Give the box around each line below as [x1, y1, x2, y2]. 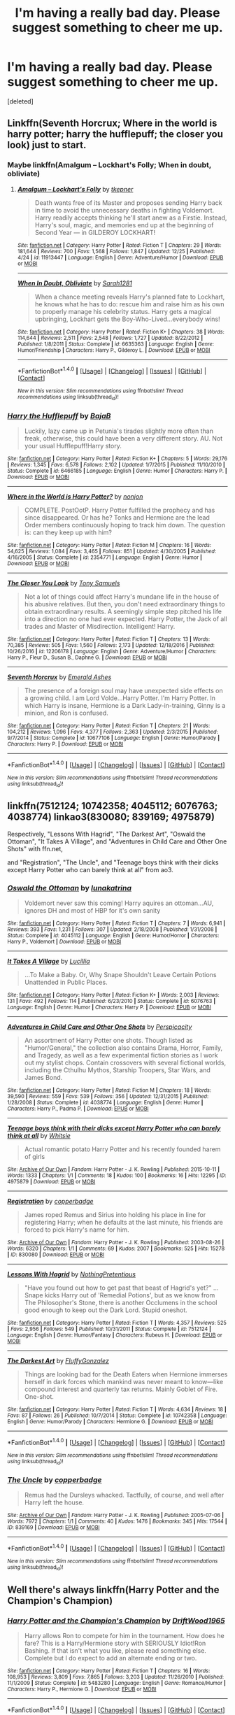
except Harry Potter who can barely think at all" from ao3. [7, 865, 173, 874]
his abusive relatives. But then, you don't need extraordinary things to [24, 599, 225, 608]
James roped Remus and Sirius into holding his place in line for [24, 1211, 206, 1218]
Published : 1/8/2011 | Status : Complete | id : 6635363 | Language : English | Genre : [17, 341, 215, 348]
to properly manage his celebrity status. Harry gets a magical [34, 307, 212, 315]
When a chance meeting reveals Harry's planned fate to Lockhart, [34, 292, 225, 301]
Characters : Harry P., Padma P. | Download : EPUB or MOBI [7, 1105, 149, 1112]
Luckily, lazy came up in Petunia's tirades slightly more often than [24, 427, 213, 435]
